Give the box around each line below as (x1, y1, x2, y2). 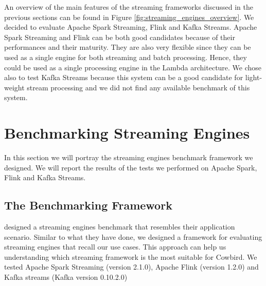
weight (4, 82, 25, 92)
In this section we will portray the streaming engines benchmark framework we (4, 152, 253, 163)
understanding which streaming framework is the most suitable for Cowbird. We (4, 251, 257, 262)
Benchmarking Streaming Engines (4, 122, 250, 143)
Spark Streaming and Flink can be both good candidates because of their (4, 31, 235, 42)
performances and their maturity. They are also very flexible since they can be (4, 42, 251, 52)
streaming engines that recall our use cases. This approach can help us (4, 241, 226, 252)
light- (245, 72, 262, 83)
